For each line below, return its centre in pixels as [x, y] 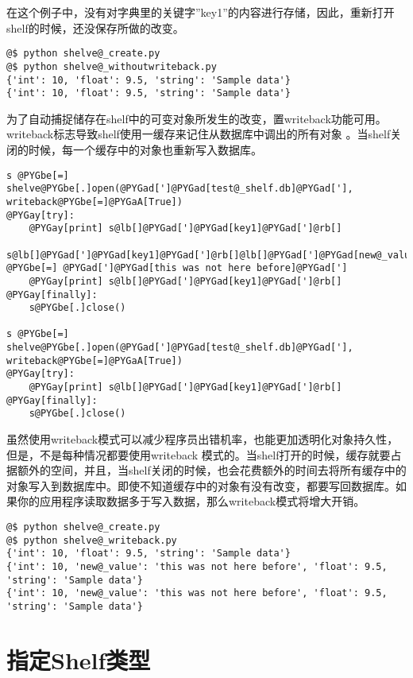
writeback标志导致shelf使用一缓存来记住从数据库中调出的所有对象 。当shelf [199, 134]
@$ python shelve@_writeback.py [92, 540]
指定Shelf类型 [79, 659]
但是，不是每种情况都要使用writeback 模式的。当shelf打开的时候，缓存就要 [199, 454]
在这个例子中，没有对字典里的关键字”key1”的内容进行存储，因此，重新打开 [201, 12]
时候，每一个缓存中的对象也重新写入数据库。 [145, 149]
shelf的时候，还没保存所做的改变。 [95, 27]
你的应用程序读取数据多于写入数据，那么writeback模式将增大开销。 [191, 501]
